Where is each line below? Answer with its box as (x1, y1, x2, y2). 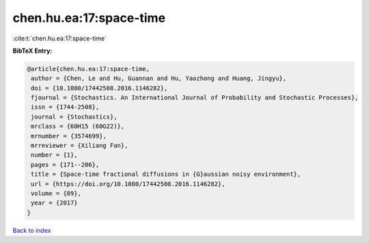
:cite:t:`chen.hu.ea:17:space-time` (12, 34, 107, 42)
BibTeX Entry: (12, 47, 53, 55)
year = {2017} (31, 199, 78, 207)
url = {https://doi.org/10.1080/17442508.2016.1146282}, (31, 180, 225, 188)
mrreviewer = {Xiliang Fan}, (31, 142, 128, 150)
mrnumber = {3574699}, (31, 132, 107, 140)
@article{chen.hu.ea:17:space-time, (27, 65, 150, 73)
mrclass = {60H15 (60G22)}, (31, 123, 125, 130)
